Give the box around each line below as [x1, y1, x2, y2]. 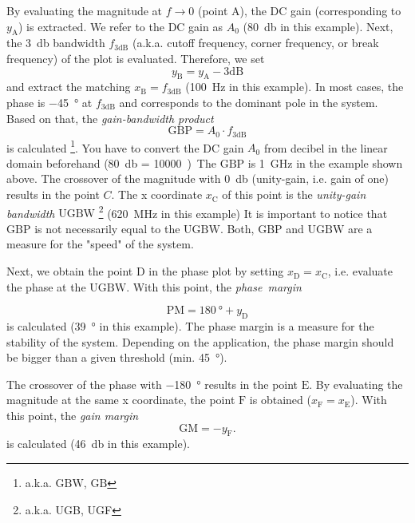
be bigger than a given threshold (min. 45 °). [6, 349, 227, 366]
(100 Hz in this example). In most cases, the [185, 78, 404, 95]
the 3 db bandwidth [6, 34, 105, 51]
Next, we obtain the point [6, 263, 133, 279]
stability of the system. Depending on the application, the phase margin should [6, 333, 394, 350]
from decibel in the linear [263, 139, 388, 156]
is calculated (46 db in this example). [6, 435, 190, 452]
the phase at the [6, 278, 86, 295]
